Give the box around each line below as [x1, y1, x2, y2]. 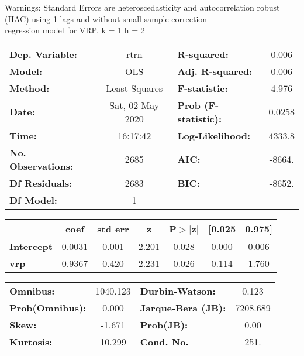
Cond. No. [140, 334, 189, 348]
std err [97, 221, 129, 235]
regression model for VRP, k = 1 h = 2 [5, 24, 145, 36]
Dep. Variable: [9, 47, 77, 61]
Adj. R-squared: [177, 64, 253, 78]
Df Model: [9, 193, 57, 207]
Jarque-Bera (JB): [140, 300, 226, 314]
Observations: [9, 159, 74, 173]
